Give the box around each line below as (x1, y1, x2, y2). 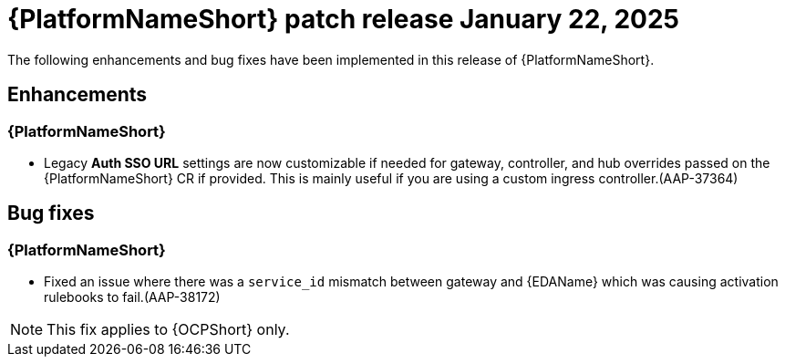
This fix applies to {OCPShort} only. (46, 320, 290, 339)
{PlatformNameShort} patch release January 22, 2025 (7, 4, 679, 35)
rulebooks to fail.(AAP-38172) (44, 289, 221, 306)
